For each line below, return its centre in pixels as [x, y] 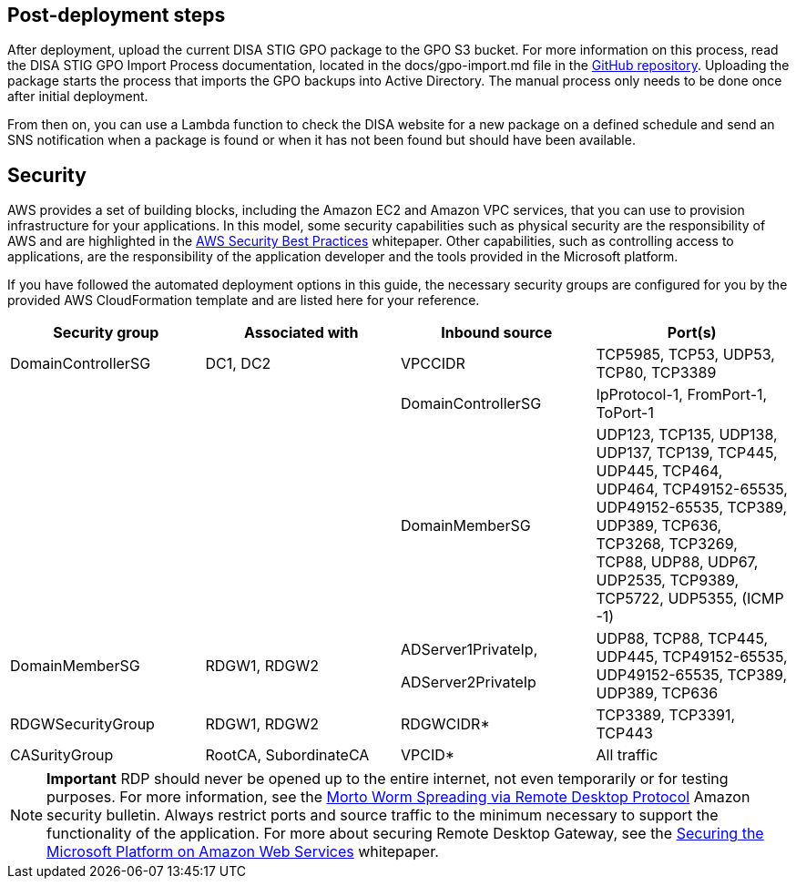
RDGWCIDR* [445, 724]
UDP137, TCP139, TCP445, [687, 453]
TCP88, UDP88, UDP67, [677, 562]
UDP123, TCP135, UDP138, [687, 435]
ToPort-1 [625, 413]
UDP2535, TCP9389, [668, 580]
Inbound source [497, 333]
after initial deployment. [78, 97]
